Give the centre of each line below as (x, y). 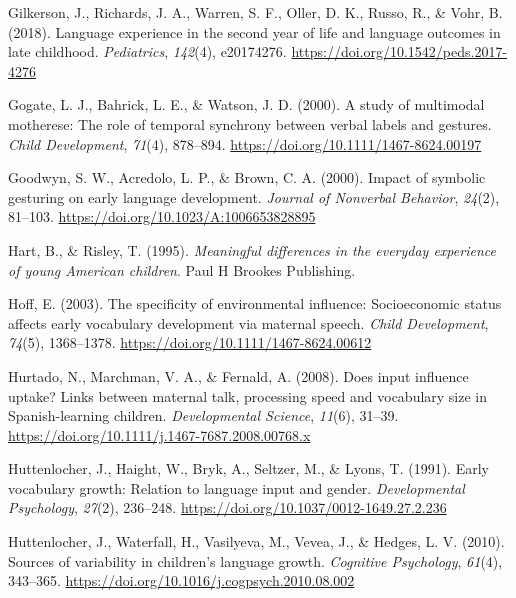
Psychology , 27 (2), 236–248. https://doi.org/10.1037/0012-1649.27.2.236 (227, 507)
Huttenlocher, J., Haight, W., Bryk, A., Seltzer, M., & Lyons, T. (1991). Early (248, 468)
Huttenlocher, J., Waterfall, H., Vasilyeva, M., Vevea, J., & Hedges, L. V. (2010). (256, 541)
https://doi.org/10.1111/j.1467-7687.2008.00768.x (159, 434)
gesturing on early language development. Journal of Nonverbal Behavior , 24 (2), (254, 196)
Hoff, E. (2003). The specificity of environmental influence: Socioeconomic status (255, 303)
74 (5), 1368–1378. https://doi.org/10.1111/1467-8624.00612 (190, 342)
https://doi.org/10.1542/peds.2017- (399, 51)
